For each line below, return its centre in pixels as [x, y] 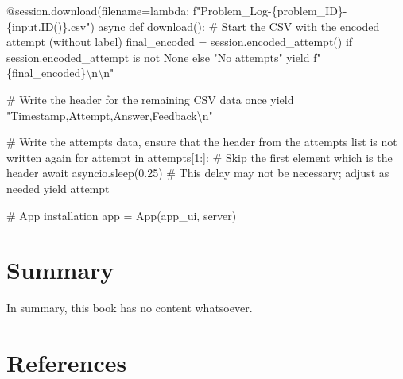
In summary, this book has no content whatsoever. [130, 308]
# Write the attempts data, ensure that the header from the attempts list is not [202, 142]
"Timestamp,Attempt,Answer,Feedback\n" [110, 115]
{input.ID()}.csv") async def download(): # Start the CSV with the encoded [193, 26]
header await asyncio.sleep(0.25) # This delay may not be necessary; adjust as [198, 173]
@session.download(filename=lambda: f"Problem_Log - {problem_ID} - [177, 10]
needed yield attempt [58, 188]
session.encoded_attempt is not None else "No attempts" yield [158, 57]
